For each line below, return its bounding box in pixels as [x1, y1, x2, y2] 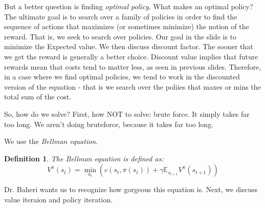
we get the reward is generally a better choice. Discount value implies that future [4, 51, 258, 61]
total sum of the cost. [4, 91, 72, 102]
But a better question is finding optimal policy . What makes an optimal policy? [4, 1, 253, 11]
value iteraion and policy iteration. [4, 194, 113, 204]
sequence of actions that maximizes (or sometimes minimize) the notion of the [4, 21, 249, 32]
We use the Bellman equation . [4, 136, 98, 147]
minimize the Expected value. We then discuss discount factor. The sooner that [4, 41, 253, 52]
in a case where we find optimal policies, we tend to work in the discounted [4, 71, 240, 82]
